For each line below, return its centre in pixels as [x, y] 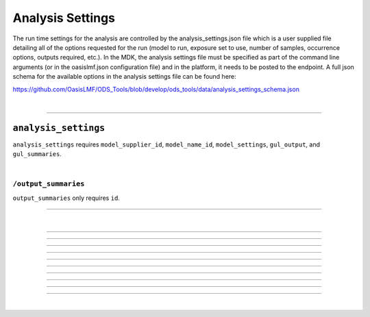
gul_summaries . [37, 154]
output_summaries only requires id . [66, 198]
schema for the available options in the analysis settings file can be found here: [124, 77]
